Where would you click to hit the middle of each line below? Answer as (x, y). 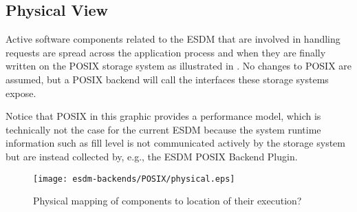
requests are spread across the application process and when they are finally (166, 52)
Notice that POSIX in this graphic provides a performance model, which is (163, 116)
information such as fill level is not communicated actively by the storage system (175, 143)
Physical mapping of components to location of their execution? (167, 201)
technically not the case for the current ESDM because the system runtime (163, 129)
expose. (21, 93)
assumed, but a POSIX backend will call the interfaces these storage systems (167, 79)
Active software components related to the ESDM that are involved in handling (173, 39)
